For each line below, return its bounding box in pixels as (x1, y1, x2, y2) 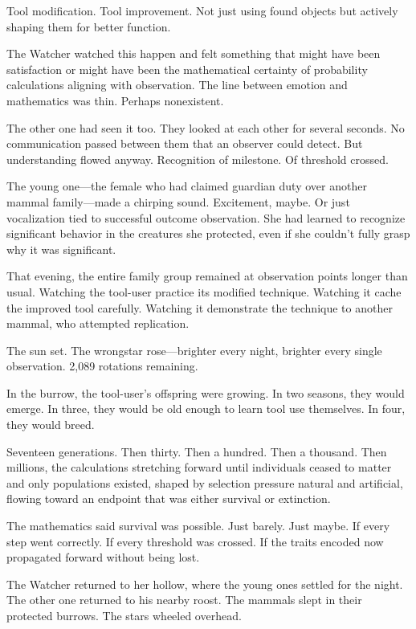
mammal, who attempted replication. (6, 315, 190, 332)
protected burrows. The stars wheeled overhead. (6, 607, 242, 623)
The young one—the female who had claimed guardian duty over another (6, 178, 367, 194)
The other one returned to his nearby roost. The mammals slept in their (6, 591, 362, 608)
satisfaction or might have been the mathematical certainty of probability (6, 60, 368, 77)
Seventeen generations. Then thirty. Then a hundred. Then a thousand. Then (6, 443, 387, 459)
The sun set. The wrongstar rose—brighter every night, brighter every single (6, 341, 382, 358)
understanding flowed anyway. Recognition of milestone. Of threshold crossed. (6, 150, 389, 167)
